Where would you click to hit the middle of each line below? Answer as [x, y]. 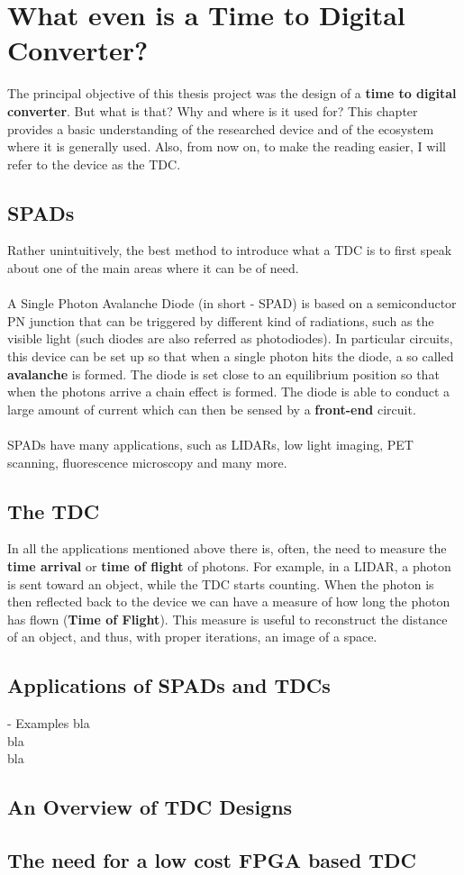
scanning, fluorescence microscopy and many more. [147, 462]
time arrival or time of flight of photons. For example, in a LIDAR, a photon [229, 566]
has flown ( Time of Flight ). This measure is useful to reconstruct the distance [227, 619]
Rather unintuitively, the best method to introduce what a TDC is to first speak [230, 250]
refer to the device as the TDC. [94, 164]
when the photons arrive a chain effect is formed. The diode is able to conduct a [229, 392]
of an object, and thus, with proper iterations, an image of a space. [192, 637]
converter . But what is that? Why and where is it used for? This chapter [213, 110]
